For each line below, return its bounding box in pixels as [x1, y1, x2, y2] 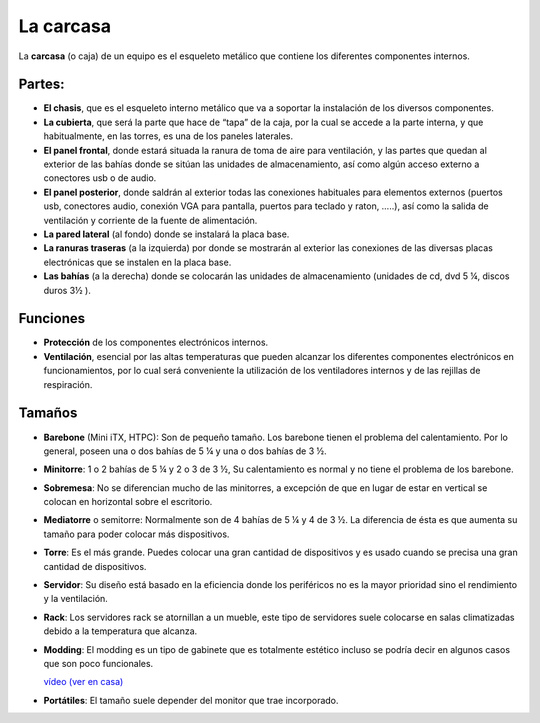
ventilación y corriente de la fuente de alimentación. [43, 214, 258, 226]
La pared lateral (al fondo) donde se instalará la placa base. [43, 228, 290, 240]
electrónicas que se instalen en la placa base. [43, 256, 232, 268]
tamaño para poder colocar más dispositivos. [43, 528, 230, 540]
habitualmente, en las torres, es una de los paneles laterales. [43, 130, 294, 142]
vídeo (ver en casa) [43, 676, 124, 688]
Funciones [18, 310, 86, 327]
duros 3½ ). [43, 284, 92, 296]
